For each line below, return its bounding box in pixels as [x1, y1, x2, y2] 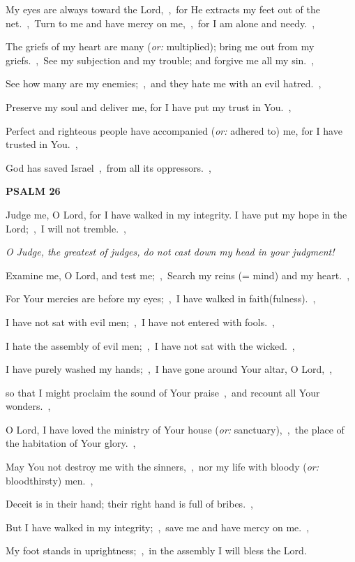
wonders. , [6, 399, 51, 413]
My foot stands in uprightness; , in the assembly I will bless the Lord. [6, 543, 307, 558]
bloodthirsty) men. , [6, 473, 93, 487]
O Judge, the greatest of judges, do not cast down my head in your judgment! [6, 244, 335, 259]
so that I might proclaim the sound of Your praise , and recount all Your [6, 385, 320, 399]
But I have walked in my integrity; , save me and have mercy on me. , [6, 519, 310, 534]
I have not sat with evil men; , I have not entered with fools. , [6, 314, 275, 329]
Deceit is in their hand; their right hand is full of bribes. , [6, 496, 253, 511]
